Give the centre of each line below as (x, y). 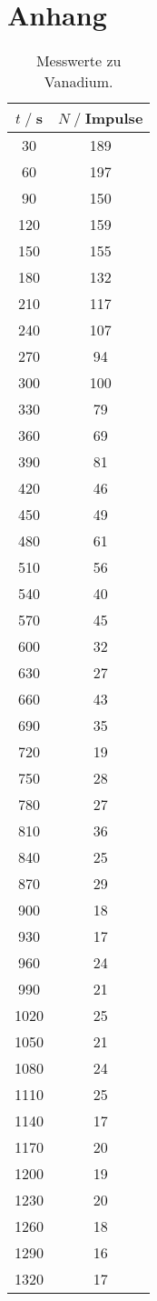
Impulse (114, 118)
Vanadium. (78, 82)
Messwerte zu (78, 61)
